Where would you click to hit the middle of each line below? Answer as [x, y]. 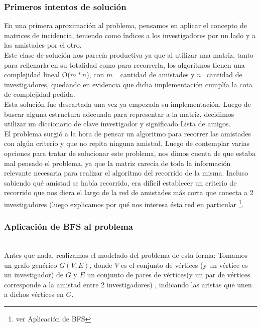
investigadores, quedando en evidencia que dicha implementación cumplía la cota [128, 84]
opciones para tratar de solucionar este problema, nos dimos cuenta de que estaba [130, 153]
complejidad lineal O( [37, 74]
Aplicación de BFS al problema [69, 226]
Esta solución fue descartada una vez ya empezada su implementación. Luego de [127, 104]
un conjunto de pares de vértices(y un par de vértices [169, 275]
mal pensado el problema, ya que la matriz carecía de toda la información [117, 163]
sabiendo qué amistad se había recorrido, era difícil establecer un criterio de [120, 182]
